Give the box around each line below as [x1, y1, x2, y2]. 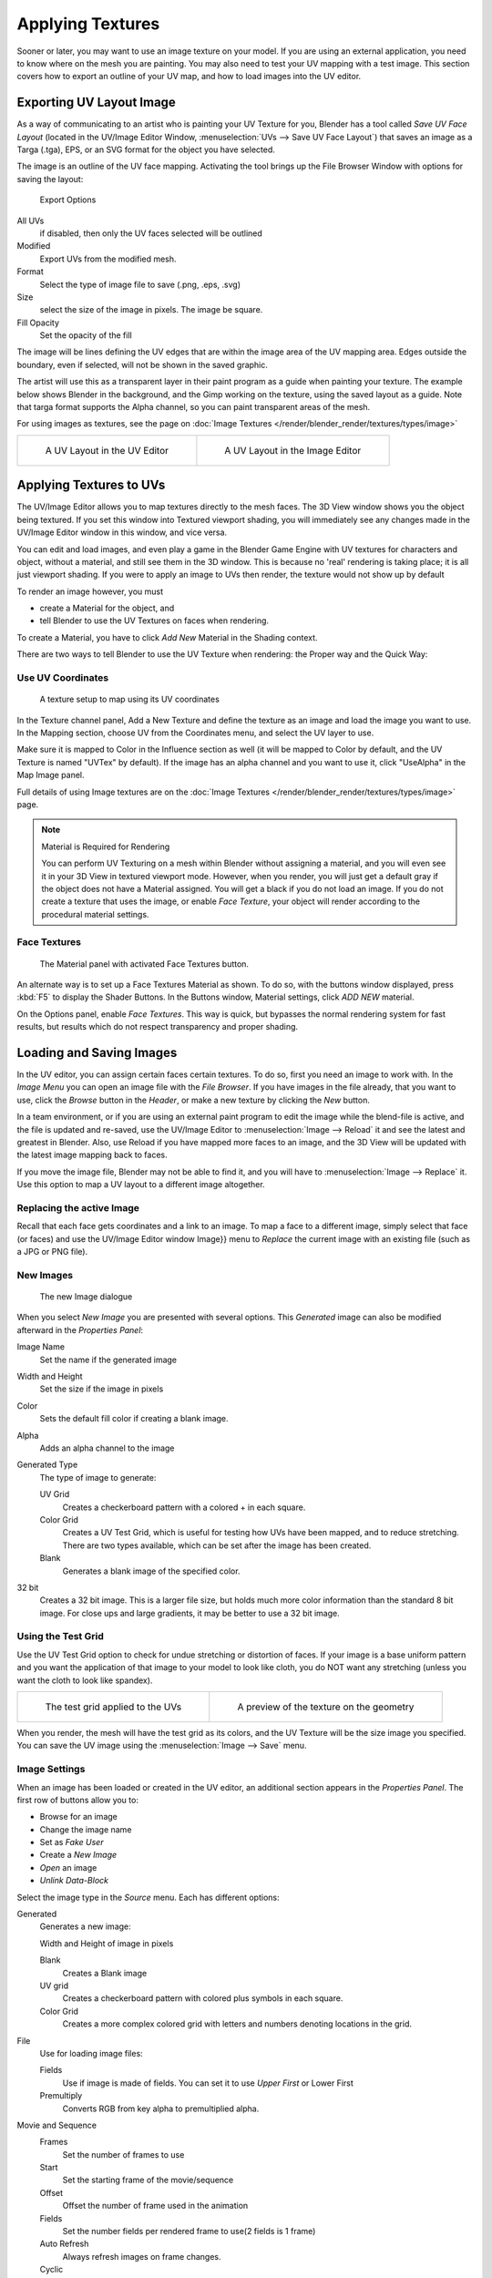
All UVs [16, 215, 45, 226]
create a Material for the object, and [39, 602, 175, 614]
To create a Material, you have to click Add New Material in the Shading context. [16, 631, 318, 642]
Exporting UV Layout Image [16, 95, 177, 110]
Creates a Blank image [62, 1967, 148, 1978]
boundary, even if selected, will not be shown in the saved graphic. [16, 359, 269, 370]
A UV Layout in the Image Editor [224, 444, 362, 457]
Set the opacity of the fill [39, 330, 132, 341]
